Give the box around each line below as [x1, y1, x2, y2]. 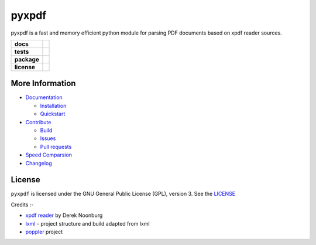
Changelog [25, 159, 52, 166]
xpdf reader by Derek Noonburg [25, 212, 103, 219]
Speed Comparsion [25, 151, 73, 158]
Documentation [25, 94, 63, 101]
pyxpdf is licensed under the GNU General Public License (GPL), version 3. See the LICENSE [11, 190, 236, 198]
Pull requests [40, 143, 72, 150]
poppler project [25, 229, 63, 236]
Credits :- [11, 201, 34, 208]
